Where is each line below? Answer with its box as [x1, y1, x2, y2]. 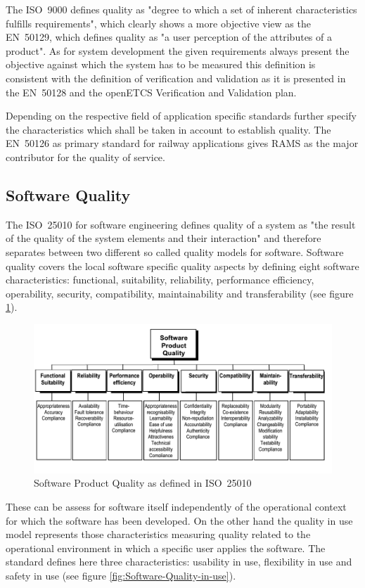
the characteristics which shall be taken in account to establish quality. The [6, 122, 331, 136]
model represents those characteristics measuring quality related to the [6, 527, 311, 542]
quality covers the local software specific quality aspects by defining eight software [6, 258, 359, 273]
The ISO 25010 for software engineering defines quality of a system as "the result [6, 217, 356, 231]
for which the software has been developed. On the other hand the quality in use [6, 513, 353, 528]
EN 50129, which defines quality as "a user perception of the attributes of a [6, 30, 332, 44]
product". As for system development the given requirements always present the [6, 43, 350, 58]
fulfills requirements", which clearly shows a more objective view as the [6, 15, 311, 30]
